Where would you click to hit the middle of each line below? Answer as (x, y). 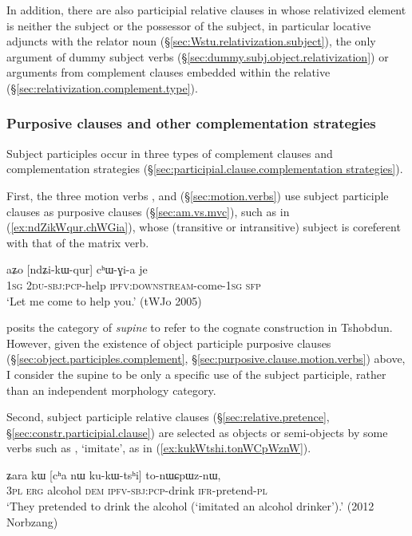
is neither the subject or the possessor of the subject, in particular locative (189, 25)
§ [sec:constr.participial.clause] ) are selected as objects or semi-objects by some (197, 432)
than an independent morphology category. (111, 390)
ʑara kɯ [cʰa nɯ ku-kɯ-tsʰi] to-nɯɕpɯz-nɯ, (114, 474)
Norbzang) (32, 521)
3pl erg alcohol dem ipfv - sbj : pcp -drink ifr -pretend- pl (137, 490)
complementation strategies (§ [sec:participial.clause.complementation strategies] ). (205, 169)
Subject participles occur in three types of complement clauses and (170, 153)
